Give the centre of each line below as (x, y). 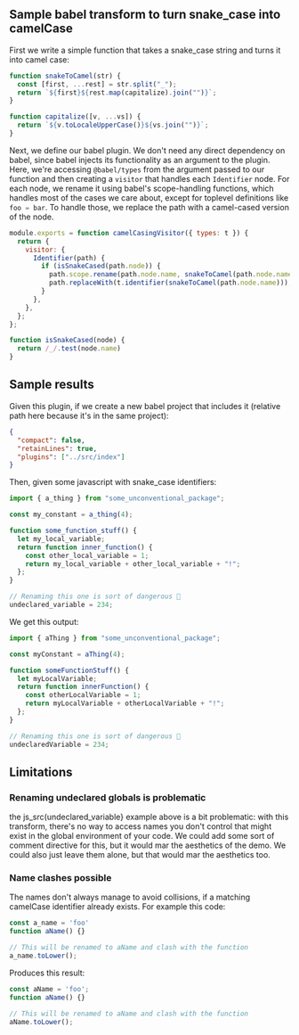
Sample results (52, 385)
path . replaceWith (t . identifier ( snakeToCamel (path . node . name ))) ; (170, 283)
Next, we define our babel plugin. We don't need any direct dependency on (147, 150)
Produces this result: (47, 973)
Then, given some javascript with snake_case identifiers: (113, 482)
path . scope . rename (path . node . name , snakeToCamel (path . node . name (170, 275)
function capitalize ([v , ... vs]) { (75, 117)
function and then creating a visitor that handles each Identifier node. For (149, 178)
